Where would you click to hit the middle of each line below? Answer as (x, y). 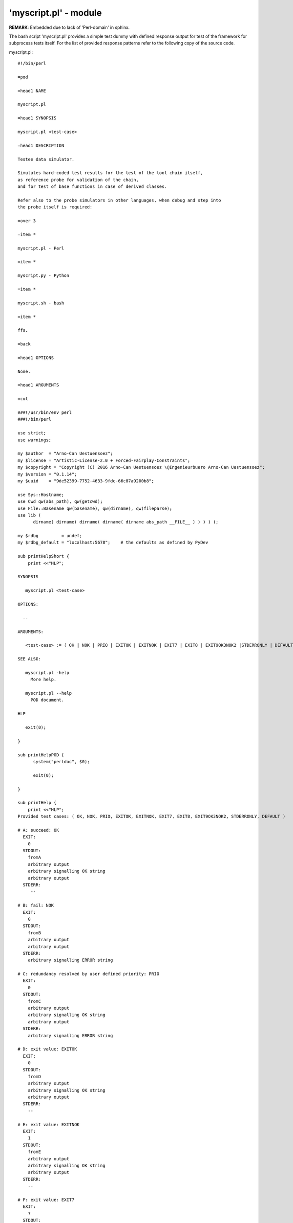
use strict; (32, 433)
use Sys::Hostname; (41, 495)
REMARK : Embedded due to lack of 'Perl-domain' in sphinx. (69, 27)
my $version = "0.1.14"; (47, 474)
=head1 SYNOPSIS (37, 118)
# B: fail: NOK (36, 906)
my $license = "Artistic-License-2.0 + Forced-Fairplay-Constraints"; (104, 460)
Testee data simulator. (46, 159)
